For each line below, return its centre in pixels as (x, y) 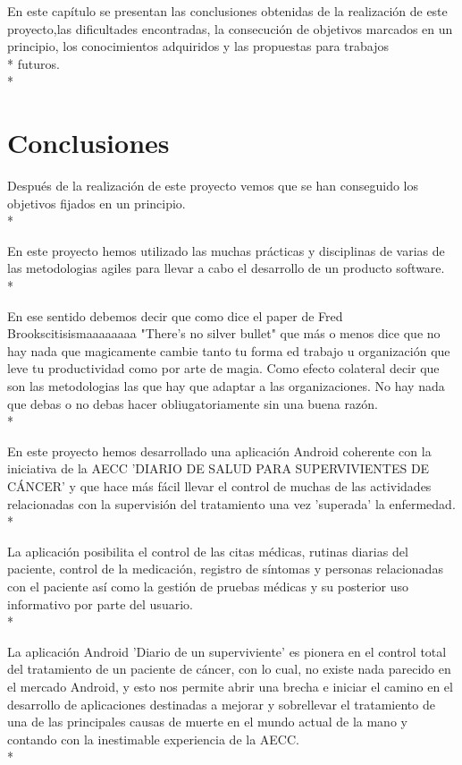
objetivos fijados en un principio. (97, 203)
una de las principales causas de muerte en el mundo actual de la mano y (207, 722)
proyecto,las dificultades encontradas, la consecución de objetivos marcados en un (230, 28)
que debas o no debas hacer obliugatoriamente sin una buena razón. (193, 403)
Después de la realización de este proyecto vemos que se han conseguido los (213, 186)
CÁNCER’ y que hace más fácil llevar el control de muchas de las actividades (219, 486)
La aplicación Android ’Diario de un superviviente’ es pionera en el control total (227, 651)
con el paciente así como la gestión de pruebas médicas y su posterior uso (208, 586)
